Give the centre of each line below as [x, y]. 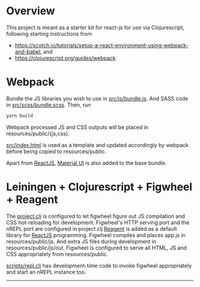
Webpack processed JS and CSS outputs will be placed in [77, 127]
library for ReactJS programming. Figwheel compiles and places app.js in [96, 235]
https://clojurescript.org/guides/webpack [65, 58]
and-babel [27, 51]
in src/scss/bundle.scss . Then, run [49, 105]
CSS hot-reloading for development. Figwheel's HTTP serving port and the [98, 222]
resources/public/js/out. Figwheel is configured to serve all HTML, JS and [97, 248]
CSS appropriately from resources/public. [57, 254]
